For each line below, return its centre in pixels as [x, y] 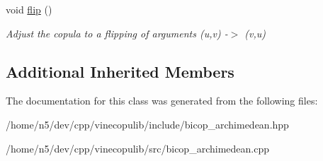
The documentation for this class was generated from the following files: [162, 101]
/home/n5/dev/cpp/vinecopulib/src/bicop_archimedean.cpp [137, 148]
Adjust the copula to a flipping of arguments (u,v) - [117, 33]
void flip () [29, 9]
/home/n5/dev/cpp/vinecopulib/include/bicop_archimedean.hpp [147, 124]
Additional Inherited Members [120, 71]
